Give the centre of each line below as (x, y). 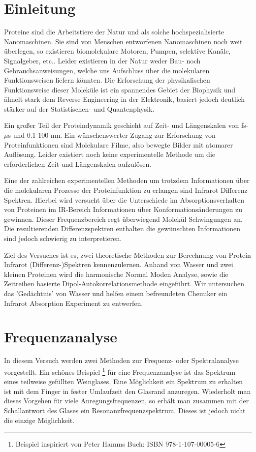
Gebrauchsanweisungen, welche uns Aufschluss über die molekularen (107, 70)
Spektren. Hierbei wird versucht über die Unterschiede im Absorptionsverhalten (124, 199)
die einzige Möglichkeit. (39, 420)
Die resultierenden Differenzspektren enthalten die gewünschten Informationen (122, 228)
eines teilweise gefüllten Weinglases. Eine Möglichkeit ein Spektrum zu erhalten (124, 381)
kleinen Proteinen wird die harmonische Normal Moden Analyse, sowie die (116, 274)
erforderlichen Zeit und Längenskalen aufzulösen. (78, 164)
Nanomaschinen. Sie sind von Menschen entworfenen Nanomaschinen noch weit (123, 41)
